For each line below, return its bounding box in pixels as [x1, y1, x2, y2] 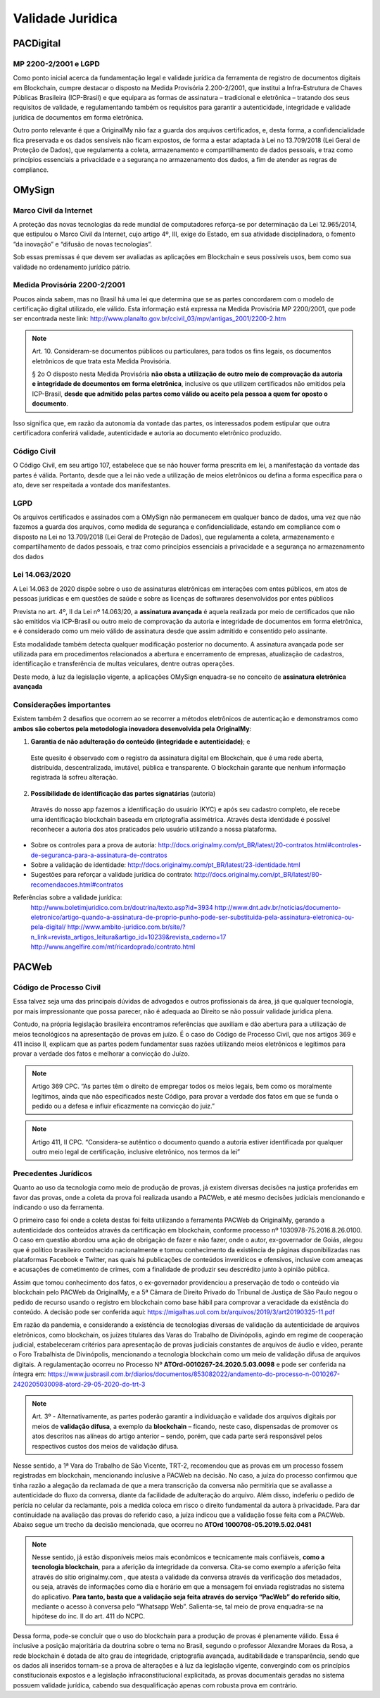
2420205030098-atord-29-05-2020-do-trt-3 [13, 1380, 146, 1388]
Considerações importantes [13, 700, 111, 710]
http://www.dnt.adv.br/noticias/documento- [215, 903, 341, 911]
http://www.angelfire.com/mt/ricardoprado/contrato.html [30, 942, 196, 951]
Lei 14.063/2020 [13, 570, 72, 580]
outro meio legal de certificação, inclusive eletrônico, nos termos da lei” [32, 1148, 241, 1156]
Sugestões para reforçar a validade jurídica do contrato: [30, 870, 193, 879]
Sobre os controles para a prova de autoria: [30, 841, 157, 849]
